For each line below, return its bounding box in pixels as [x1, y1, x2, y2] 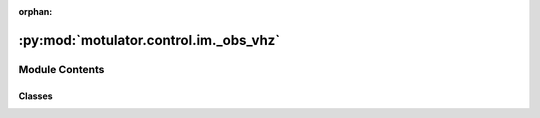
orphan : [18, 6, 53, 17]
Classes [18, 90, 54, 102]
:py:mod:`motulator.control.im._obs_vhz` [18, 31, 280, 49]
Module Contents [18, 62, 105, 76]
